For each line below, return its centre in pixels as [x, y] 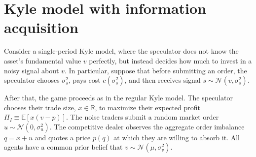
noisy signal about [32, 70]
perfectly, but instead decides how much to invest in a [170, 60]
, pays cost [85, 80]
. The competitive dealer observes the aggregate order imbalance [147, 126]
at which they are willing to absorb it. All [177, 137]
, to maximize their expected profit [148, 107]
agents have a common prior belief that [63, 147]
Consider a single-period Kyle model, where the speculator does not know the [121, 51]
